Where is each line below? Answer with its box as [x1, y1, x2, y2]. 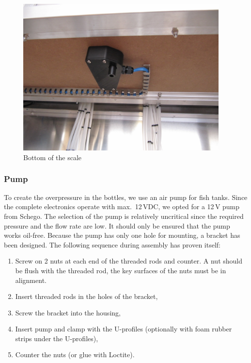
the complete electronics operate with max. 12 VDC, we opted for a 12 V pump [4, 201, 240, 212]
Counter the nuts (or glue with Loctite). [15, 349, 135, 360]
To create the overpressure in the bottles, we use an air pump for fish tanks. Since [4, 192, 248, 202]
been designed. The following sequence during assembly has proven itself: [4, 239, 220, 249]
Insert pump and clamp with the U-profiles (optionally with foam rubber [15, 324, 232, 334]
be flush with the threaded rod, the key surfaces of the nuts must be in [15, 265, 226, 275]
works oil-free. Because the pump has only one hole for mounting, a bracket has [4, 230, 240, 240]
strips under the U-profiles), [15, 333, 98, 343]
